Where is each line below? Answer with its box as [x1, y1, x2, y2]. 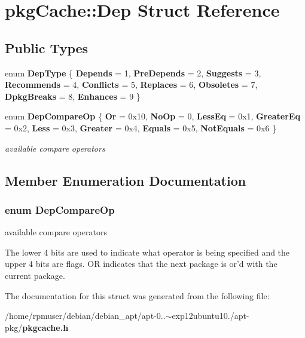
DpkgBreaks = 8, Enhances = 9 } [5, 90, 141, 102]
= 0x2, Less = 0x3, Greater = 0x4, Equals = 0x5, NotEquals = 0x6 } [5, 121, 277, 134]
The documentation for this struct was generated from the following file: [5, 289, 270, 302]
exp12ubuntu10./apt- [172, 309, 249, 322]
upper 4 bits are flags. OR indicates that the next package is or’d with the [5, 257, 277, 270]
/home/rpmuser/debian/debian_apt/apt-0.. [5, 309, 166, 322]
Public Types [5, 38, 89, 57]
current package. [5, 269, 65, 281]
